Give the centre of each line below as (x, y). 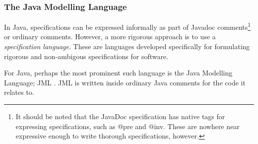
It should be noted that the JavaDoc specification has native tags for (120, 116)
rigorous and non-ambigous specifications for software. (86, 56)
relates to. (19, 92)
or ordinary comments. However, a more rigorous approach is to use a (110, 36)
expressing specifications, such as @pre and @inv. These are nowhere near (128, 126)
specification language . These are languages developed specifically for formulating (127, 46)
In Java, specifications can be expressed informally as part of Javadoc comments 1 (128, 26)
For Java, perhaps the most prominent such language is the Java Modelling (118, 73)
